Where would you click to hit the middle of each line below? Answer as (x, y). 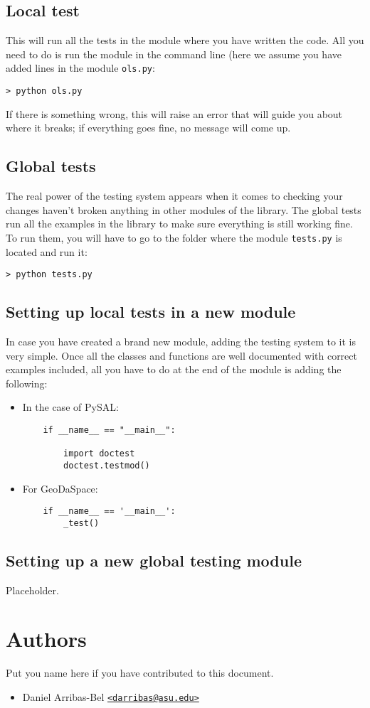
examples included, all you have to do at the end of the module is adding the (174, 369)
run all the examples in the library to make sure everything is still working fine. (179, 224)
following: (27, 383)
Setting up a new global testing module (154, 560)
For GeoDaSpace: (60, 488)
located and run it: (47, 251)
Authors (46, 639)
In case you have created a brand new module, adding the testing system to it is (181, 341)
